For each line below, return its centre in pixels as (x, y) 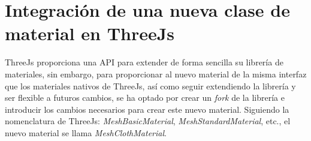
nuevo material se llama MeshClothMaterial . (86, 132)
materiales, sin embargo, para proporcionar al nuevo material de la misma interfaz (156, 73)
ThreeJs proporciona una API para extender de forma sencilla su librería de (144, 62)
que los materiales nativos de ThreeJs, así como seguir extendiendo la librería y (150, 85)
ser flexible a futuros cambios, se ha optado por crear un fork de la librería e (145, 97)
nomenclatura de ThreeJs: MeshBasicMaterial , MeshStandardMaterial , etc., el (148, 121)
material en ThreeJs (90, 33)
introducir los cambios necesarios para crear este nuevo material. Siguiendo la (147, 109)
